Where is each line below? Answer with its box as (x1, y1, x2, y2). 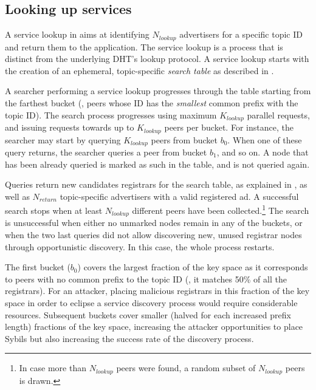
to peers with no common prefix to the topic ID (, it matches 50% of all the (5, 272, 287, 285)
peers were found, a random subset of (116, 361, 256, 374)
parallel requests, (247, 108, 310, 121)
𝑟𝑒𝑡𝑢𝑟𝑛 (39, 197, 57, 204)
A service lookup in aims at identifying (5, 28, 149, 41)
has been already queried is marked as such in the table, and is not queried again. (5, 157, 310, 170)
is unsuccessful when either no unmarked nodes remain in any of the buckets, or (5, 216, 303, 229)
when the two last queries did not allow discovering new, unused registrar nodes (5, 228, 302, 241)
